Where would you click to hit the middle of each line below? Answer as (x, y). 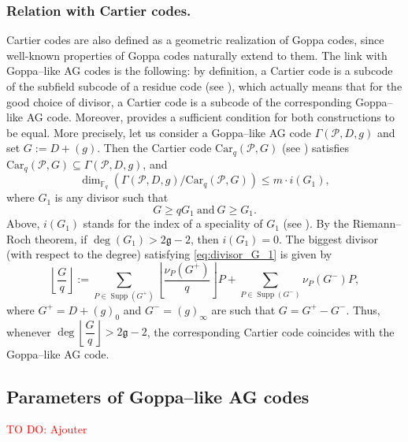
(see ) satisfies (315, 148)
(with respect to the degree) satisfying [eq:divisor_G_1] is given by (169, 254)
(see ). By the (316, 223)
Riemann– (377, 223)
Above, (23, 223)
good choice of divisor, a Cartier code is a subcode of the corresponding (179, 101)
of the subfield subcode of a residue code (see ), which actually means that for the (204, 86)
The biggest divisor (332, 238)
